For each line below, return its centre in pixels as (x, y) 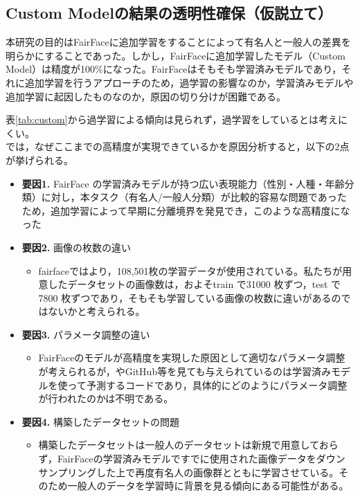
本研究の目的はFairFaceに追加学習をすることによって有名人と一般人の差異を (178, 42)
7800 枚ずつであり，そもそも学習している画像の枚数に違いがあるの (190, 297)
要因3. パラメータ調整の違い (86, 334)
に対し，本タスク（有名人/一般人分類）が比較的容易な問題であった (194, 197)
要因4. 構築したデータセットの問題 (100, 421)
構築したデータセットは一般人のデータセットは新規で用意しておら (188, 445)
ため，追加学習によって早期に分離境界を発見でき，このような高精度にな (186, 210)
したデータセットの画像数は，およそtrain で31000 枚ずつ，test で (195, 284)
